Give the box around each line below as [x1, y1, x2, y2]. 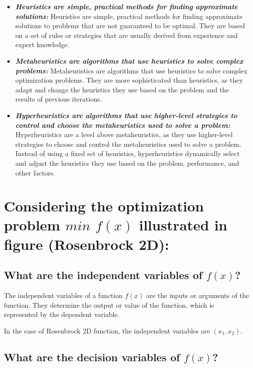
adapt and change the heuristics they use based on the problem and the [15, 84, 229, 94]
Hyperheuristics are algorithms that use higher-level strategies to [15, 110, 237, 120]
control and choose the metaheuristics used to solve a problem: [15, 120, 231, 130]
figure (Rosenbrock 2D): [4, 234, 169, 254]
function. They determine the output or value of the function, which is [4, 299, 214, 310]
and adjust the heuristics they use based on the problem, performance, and [15, 158, 239, 168]
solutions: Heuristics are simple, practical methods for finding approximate [15, 11, 243, 21]
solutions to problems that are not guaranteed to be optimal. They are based [15, 20, 245, 31]
